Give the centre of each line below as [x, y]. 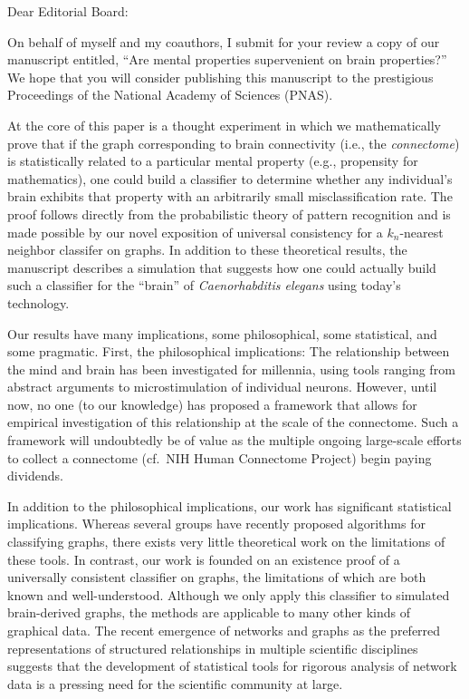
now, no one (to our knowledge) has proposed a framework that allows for [212, 404]
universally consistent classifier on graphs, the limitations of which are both [217, 577]
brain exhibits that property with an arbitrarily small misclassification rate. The [230, 196]
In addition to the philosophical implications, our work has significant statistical [230, 505]
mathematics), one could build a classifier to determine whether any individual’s [230, 178]
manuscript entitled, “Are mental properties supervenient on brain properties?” [227, 59]
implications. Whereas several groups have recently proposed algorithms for [216, 524]
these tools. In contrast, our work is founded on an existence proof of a [204, 559]
